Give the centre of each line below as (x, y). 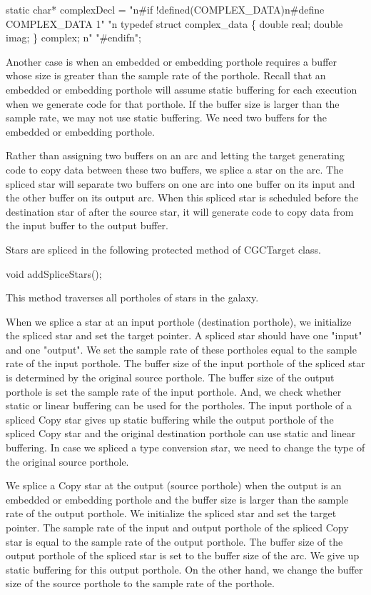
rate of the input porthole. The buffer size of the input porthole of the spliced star (185, 363)
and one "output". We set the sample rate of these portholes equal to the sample (181, 349)
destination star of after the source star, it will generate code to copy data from (180, 211)
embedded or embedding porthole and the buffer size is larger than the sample (177, 499)
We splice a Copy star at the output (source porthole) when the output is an (174, 485)
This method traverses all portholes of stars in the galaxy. (132, 297)
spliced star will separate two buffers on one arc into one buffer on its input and (181, 183)
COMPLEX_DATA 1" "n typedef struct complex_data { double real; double (174, 23)
